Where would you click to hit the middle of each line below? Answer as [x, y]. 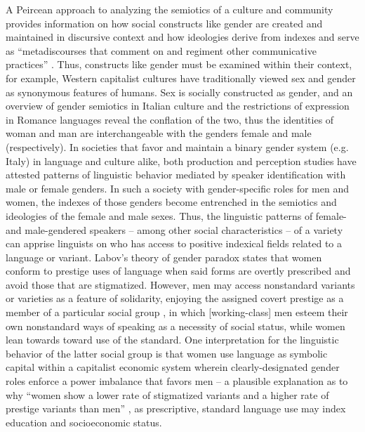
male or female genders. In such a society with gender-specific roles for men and [177, 188]
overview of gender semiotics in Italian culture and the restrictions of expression [178, 106]
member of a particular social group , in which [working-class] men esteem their [177, 312]
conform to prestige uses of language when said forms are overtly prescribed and [178, 271]
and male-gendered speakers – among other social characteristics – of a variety [174, 229]
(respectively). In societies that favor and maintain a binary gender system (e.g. [177, 146]
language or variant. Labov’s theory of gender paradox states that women [164, 257]
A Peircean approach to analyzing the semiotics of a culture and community [170, 9]
